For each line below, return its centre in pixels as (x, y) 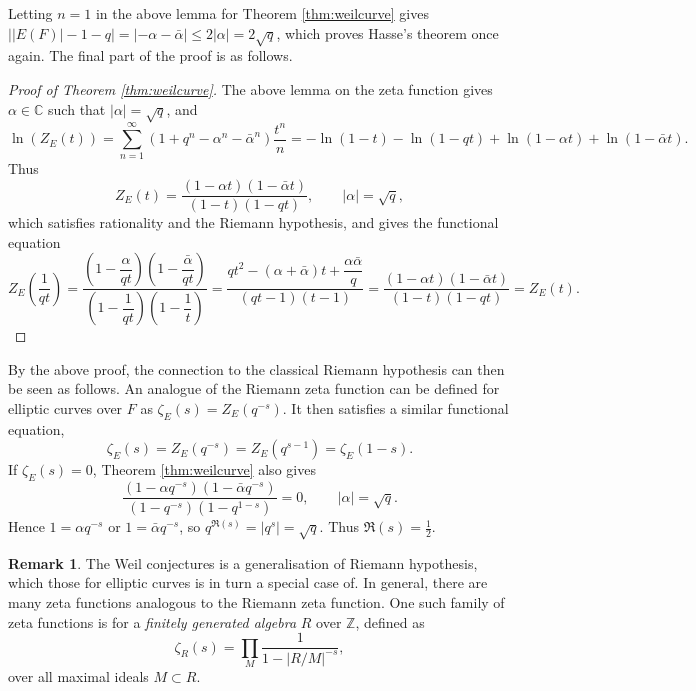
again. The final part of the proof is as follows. (150, 55)
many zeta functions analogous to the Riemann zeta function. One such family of (256, 601)
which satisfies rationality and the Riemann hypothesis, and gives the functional (253, 222)
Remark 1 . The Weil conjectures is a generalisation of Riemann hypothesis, (243, 562)
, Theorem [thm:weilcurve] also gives (204, 469)
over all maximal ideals (78, 675)
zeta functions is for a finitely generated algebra (152, 621)
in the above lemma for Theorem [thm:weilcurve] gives (262, 13)
